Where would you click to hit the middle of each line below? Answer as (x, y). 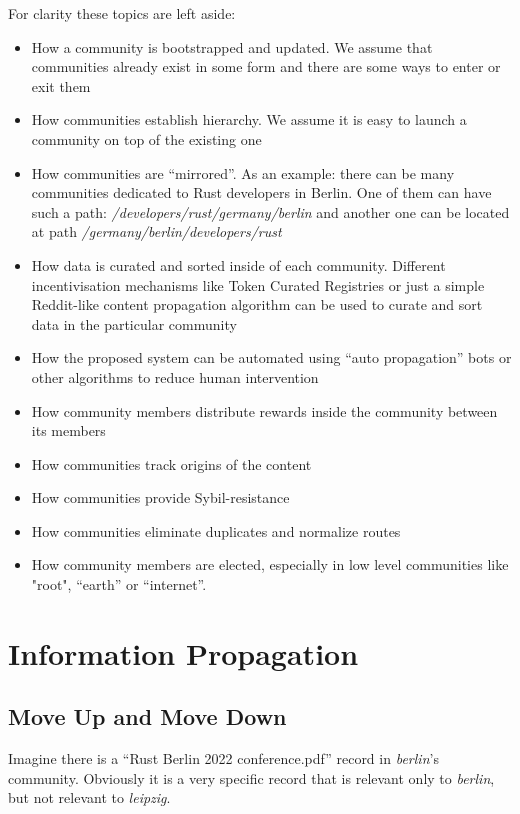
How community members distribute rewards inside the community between (264, 410)
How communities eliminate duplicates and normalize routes (216, 530)
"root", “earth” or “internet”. (119, 584)
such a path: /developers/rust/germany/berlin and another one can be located (270, 211)
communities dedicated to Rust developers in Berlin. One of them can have (261, 192)
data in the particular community (134, 323)
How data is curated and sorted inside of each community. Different (238, 264)
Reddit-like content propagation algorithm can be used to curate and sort (257, 304)
